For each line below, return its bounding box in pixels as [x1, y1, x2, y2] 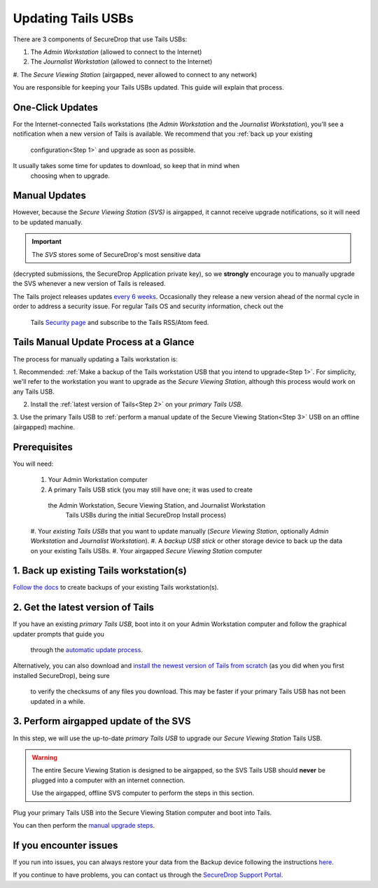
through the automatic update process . [30, 646, 143, 654]
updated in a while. [30, 697, 85, 705]
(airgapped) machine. [13, 422, 76, 431]
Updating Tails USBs [13, 11, 134, 26]
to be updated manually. [13, 218, 83, 226]
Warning [31, 753, 57, 761]
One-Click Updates [13, 102, 98, 113]
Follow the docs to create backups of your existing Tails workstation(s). [13, 583, 219, 592]
